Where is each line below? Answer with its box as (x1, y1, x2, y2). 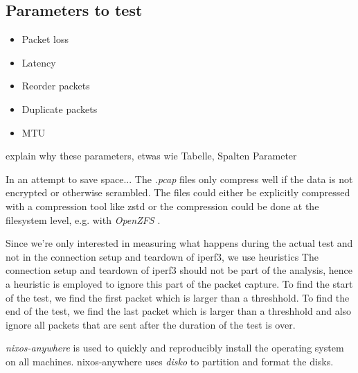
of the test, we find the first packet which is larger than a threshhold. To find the (6, 290, 350, 304)
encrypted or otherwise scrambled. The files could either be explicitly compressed (6, 185, 350, 200)
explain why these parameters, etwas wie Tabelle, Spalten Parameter (6, 148, 297, 163)
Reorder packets (21, 78, 90, 93)
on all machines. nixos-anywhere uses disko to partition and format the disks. (6, 354, 334, 368)
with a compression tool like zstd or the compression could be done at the (6, 198, 319, 213)
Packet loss (21, 32, 69, 46)
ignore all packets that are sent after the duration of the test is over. (6, 317, 296, 331)
